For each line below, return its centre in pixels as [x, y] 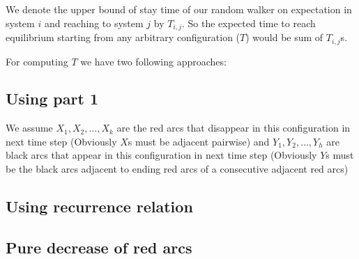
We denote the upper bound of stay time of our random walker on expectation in [179, 9]
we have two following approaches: [153, 61]
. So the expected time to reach [249, 23]
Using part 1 [52, 99]
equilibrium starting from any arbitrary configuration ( [123, 37]
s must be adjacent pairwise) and [199, 141]
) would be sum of [284, 37]
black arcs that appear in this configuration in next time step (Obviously [161, 155]
